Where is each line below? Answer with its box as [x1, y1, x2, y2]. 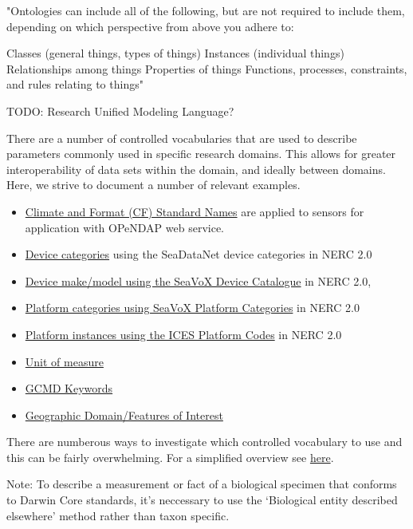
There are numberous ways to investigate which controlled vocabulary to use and [6, 433, 403, 450]
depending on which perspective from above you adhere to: [6, 18, 294, 34]
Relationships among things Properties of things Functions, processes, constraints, [6, 60, 407, 77]
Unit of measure [25, 353, 104, 369]
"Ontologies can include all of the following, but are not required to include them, [6, 2, 405, 18]
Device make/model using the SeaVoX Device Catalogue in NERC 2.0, [25, 272, 372, 289]
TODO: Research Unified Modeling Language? [6, 102, 234, 119]
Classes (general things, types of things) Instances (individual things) [6, 45, 344, 61]
